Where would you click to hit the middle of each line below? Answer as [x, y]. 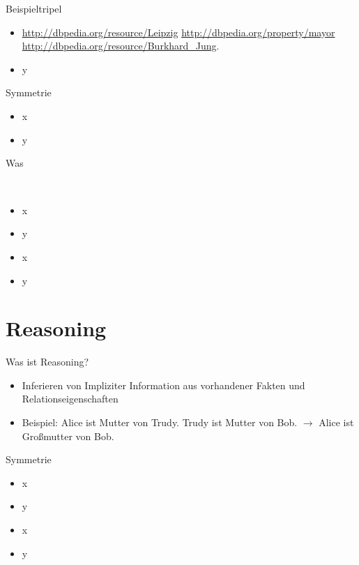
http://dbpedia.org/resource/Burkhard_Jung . [121, 46]
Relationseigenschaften [70, 399]
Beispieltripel [34, 8]
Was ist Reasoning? [47, 362]
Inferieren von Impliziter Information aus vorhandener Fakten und [163, 385]
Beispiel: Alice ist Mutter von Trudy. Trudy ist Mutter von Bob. [160, 422]
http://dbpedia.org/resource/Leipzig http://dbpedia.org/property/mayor [178, 32]
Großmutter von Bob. [68, 436]
